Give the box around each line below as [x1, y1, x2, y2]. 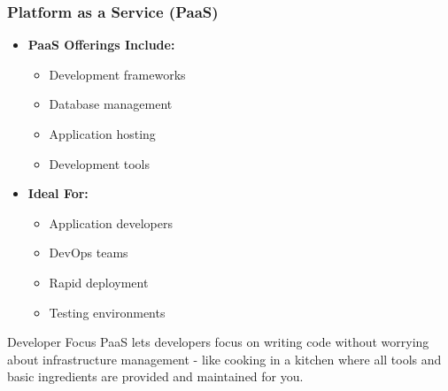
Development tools [49, 154, 151, 172]
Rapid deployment [49, 272, 149, 291]
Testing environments [49, 303, 166, 321]
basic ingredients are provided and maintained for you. [7, 367, 304, 386]
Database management [49, 95, 173, 113]
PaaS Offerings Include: [27, 35, 175, 54]
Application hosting [49, 125, 156, 142]
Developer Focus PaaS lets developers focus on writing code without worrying [7, 333, 429, 351]
